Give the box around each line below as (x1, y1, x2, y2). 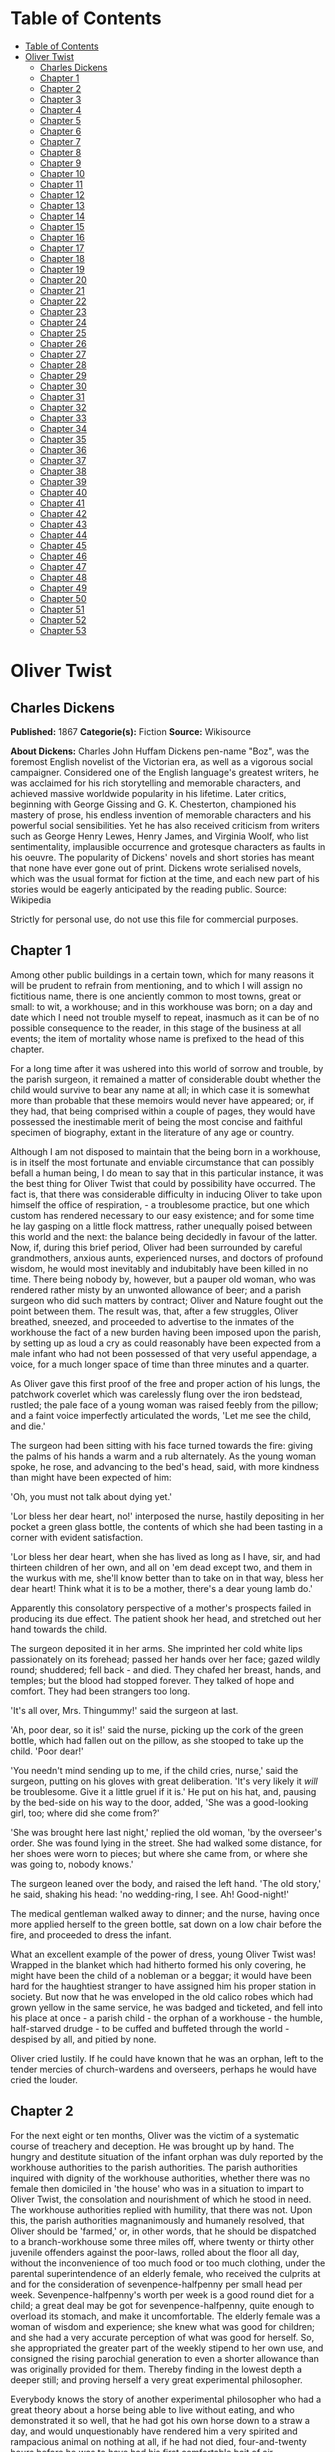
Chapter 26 (39, 337, 87, 349)
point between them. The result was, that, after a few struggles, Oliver (10, 1305, 299, 1317)
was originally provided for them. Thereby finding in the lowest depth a (10, 2363, 303, 2375)
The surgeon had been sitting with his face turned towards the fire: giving (10, 1439, 313, 1451)
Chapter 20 (39, 273, 87, 286)
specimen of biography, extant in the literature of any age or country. (10, 1126, 295, 1138)
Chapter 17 (39, 242, 85, 254)
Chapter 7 (39, 135, 82, 147)
